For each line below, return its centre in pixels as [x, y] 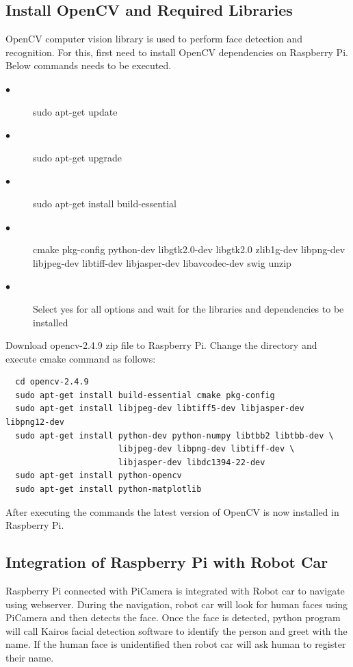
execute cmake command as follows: [81, 358]
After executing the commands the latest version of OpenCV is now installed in [172, 511]
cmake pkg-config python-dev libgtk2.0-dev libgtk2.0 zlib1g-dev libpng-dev [189, 249]
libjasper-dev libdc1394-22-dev [192, 462]
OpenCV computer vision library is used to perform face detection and [154, 39]
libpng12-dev [35, 422]
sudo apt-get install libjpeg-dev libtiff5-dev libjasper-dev [160, 409]
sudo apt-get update [75, 111]
